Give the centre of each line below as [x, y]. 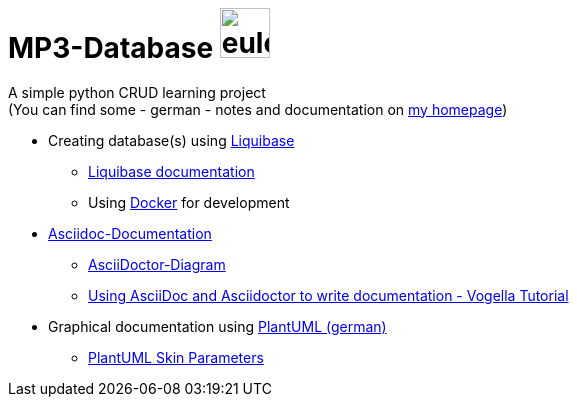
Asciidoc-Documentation [130, 233]
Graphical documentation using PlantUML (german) [217, 326]
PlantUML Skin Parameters [176, 357]
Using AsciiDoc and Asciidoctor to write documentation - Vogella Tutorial [328, 295]
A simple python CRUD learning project [137, 92]
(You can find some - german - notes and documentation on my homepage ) [258, 109]
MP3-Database [111, 48]
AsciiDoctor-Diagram [157, 264]
